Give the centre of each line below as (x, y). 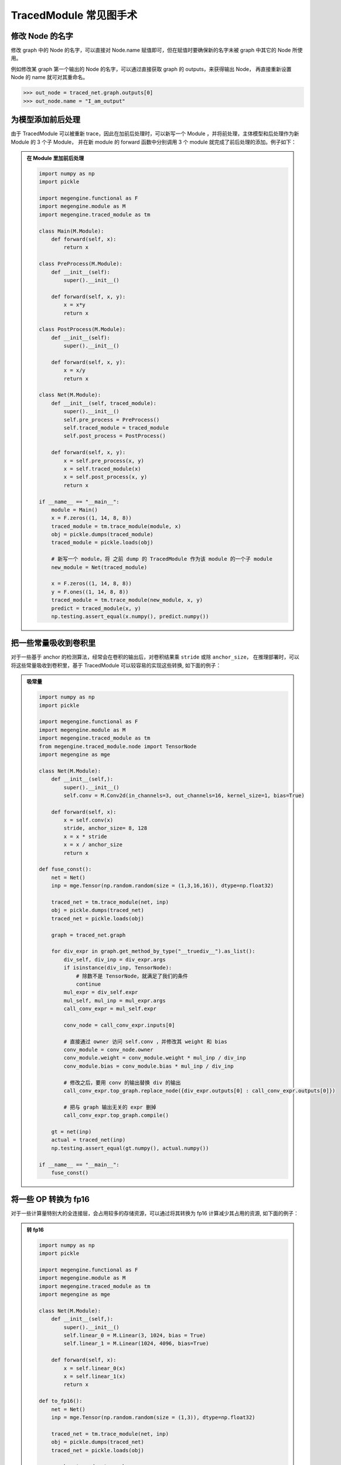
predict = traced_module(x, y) (96, 608)
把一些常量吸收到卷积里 (53, 643)
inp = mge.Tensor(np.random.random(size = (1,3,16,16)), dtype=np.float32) (163, 886)
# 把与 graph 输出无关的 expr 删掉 (110, 1107)
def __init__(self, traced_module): (104, 403)
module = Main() (74, 510)
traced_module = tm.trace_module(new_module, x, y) (127, 600)
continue (88, 984)
